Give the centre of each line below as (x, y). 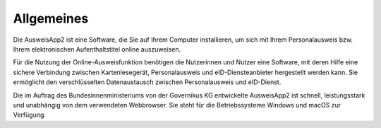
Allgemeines (51, 18)
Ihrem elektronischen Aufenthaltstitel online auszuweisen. (97, 49)
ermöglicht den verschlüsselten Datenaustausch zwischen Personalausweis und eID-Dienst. (147, 82)
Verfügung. (29, 115)
